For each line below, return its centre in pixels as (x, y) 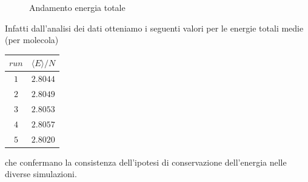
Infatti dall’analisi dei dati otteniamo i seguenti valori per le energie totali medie (154, 28)
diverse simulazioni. (41, 174)
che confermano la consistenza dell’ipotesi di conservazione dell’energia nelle (146, 162)
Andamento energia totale (77, 7)
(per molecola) (32, 40)
